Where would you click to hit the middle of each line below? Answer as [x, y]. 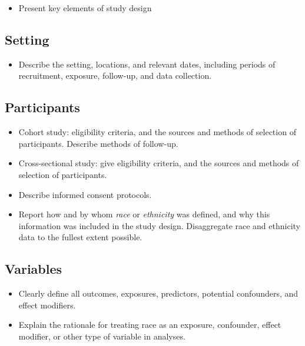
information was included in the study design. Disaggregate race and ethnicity [159, 225]
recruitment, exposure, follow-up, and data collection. [115, 75]
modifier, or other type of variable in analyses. [102, 336]
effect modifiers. [47, 305]
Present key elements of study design [85, 8]
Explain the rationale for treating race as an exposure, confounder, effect [150, 325]
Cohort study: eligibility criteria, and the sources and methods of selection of [157, 132]
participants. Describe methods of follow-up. [98, 143]
